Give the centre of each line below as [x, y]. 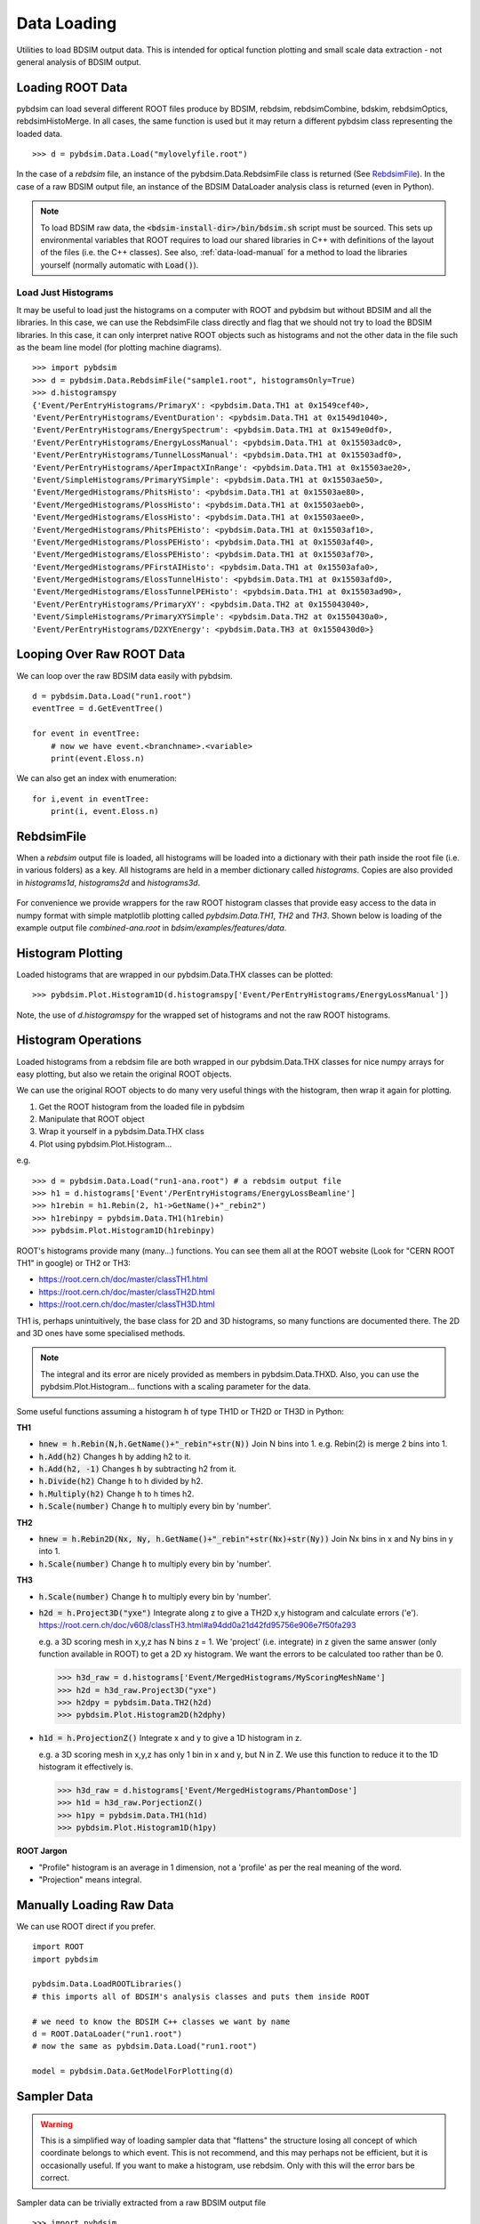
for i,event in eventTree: [91, 799]
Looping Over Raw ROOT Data [101, 654]
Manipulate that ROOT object [92, 1119]
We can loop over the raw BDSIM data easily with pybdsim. [124, 675]
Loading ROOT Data [72, 88]
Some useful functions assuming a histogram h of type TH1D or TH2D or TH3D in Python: [180, 1411]
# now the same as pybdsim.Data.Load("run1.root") [145, 2047]
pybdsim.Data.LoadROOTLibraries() [107, 1984]
